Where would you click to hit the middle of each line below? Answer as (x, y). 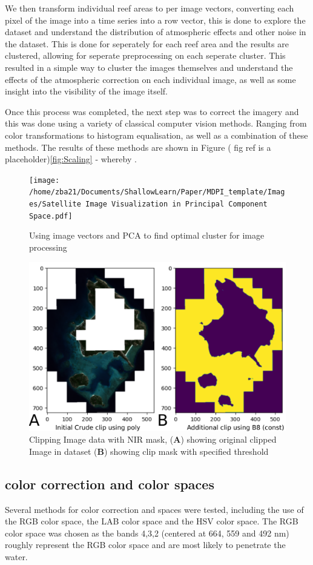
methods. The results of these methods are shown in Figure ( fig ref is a (138, 147)
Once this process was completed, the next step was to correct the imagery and (152, 111)
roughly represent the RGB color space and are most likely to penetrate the (145, 545)
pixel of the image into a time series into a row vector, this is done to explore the (155, 20)
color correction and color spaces (110, 484)
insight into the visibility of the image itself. (86, 91)
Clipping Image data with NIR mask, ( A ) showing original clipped (153, 439)
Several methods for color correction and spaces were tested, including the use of (154, 509)
